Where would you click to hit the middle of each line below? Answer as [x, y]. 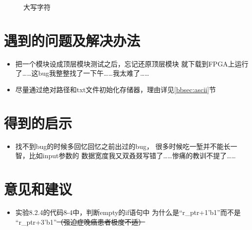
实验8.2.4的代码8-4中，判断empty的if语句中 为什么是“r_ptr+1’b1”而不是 [128, 212]
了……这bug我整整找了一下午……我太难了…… [82, 73]
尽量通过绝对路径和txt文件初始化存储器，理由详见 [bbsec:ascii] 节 [116, 89]
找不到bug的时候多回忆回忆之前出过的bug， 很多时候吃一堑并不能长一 [126, 146]
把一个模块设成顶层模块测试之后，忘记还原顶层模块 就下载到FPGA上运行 [132, 63]
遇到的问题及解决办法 [72, 40]
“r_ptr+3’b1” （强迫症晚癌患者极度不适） [80, 222]
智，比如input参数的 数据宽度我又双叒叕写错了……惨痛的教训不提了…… [126, 156]
